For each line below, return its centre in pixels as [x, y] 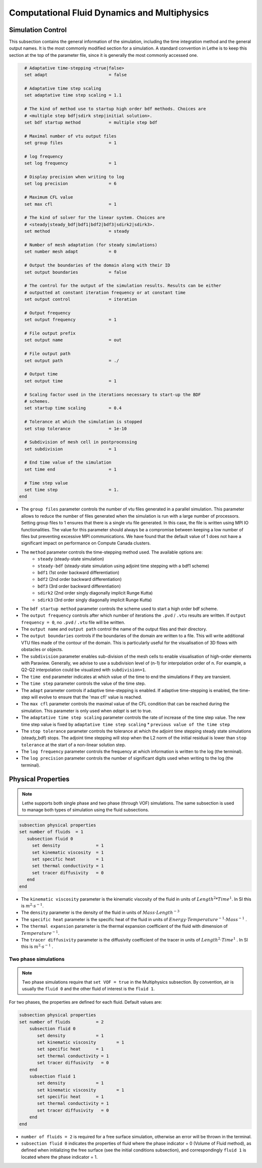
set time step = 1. [72, 490]
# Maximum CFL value [49, 197]
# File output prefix [50, 333]
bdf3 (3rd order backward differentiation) [79, 586]
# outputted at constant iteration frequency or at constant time [105, 292]
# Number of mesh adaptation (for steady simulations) [91, 245]
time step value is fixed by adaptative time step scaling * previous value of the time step [125, 724]
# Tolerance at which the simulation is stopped [83, 422]
